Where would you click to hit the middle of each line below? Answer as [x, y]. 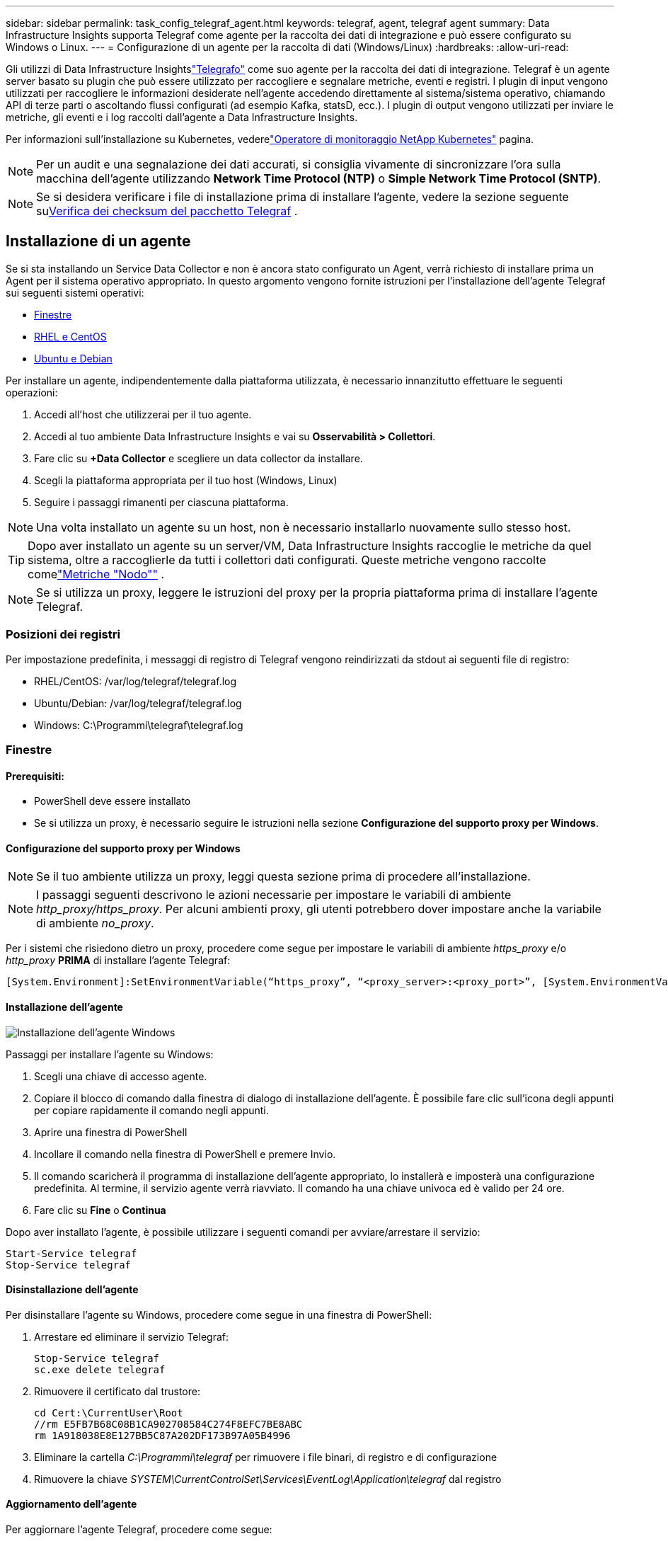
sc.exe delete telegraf [100, 1369]
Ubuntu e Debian [73, 358]
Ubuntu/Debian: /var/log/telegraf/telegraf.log [138, 703]
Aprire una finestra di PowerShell [111, 1132]
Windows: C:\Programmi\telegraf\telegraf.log [139, 725]
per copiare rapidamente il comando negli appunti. [151, 1110]
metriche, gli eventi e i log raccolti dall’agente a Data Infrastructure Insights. [182, 117]
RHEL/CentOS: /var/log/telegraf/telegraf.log [136, 681]
